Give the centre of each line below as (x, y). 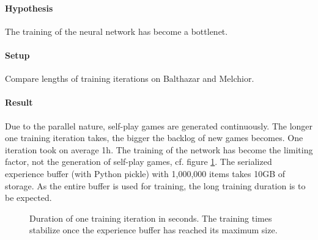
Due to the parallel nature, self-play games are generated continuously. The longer (159, 125)
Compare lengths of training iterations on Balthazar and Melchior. (130, 78)
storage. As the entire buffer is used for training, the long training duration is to (155, 185)
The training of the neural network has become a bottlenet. (116, 31)
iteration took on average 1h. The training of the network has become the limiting (159, 149)
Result (19, 102)
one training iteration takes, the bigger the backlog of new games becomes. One (154, 138)
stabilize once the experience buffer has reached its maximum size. (153, 230)
